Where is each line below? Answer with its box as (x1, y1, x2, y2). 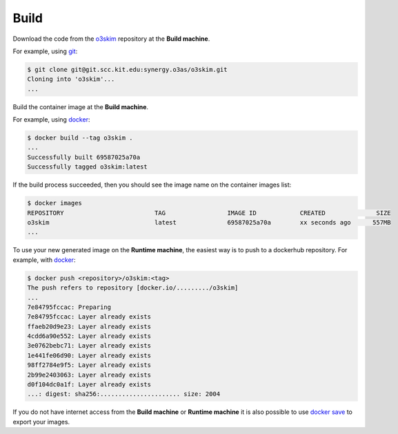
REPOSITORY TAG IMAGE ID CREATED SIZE (27, 209, 391, 217)
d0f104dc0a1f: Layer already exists (27, 381, 152, 388)
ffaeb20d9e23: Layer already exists (27, 322, 152, 330)
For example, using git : (12, 47, 78, 55)
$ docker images (27, 199, 83, 207)
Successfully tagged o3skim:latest (27, 163, 148, 171)
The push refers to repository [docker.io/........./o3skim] (27, 284, 239, 292)
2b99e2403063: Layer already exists (27, 370, 152, 379)
